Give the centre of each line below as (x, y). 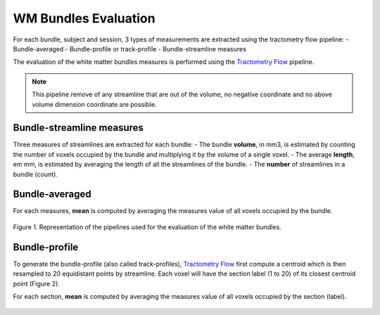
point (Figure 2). (36, 283)
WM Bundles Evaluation (84, 18)
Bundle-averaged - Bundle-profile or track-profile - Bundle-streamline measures (129, 49)
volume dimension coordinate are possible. (94, 104)
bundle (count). (35, 174)
